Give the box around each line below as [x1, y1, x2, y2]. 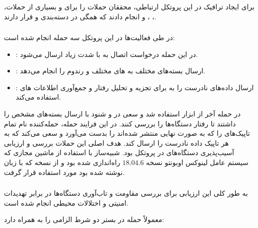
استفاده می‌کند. [15, 92, 61, 102]
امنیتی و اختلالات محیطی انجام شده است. [4, 197, 129, 208]
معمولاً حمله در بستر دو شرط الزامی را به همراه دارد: [4, 214, 165, 225]
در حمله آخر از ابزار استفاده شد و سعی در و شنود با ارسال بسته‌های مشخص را [4, 109, 241, 118]
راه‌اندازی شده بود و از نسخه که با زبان [4, 157, 120, 167]
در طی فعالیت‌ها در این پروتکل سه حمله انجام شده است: [4, 32, 175, 43]
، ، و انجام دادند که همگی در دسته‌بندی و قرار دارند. [4, 11, 157, 21]
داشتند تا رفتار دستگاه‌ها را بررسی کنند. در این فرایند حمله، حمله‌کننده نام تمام [4, 118, 236, 128]
